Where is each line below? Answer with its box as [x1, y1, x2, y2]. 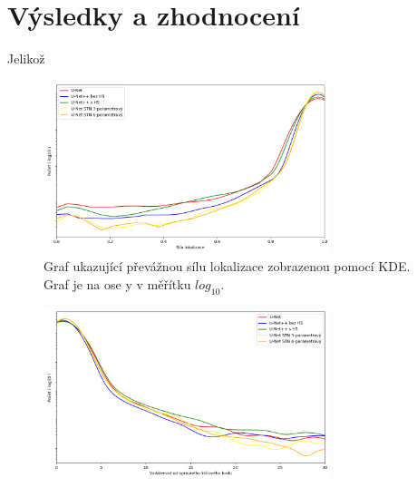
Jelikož [7, 49, 45, 68]
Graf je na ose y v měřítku [44, 274, 191, 293]
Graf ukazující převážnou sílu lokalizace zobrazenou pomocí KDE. [44, 257, 411, 276]
